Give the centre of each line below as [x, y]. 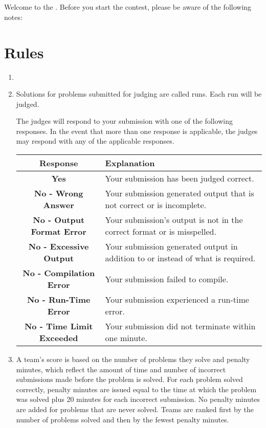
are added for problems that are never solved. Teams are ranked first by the [135, 409]
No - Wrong [59, 193]
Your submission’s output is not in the [174, 220]
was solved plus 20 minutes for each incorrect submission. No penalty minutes [138, 399]
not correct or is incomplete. [156, 205]
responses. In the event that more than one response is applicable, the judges [137, 131]
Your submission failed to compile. [167, 279]
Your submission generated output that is [180, 193]
